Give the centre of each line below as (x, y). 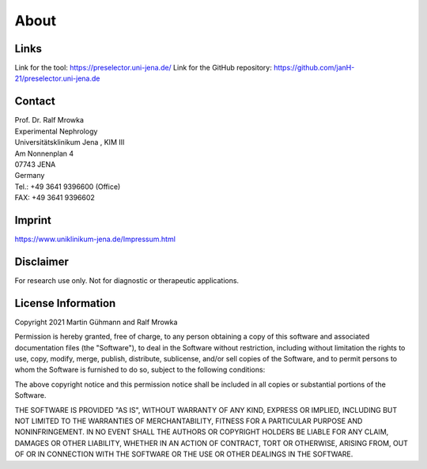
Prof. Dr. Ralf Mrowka (49, 120)
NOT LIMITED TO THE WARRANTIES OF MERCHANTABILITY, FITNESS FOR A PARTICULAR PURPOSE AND (189, 421)
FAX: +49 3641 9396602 (55, 198)
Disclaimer (42, 261)
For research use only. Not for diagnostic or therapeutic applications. (127, 280)
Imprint (33, 220)
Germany (30, 176)
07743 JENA (35, 164)
